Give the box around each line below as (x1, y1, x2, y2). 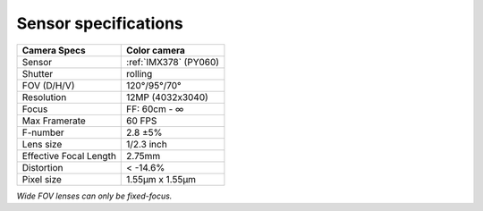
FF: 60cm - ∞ (126, 103, 184, 115)
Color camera (126, 44, 185, 56)
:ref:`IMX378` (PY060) (126, 55, 219, 68)
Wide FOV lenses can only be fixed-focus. (16, 190, 173, 201)
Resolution (21, 90, 67, 103)
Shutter (21, 67, 54, 80)
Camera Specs (21, 44, 86, 56)
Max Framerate (21, 114, 87, 127)
